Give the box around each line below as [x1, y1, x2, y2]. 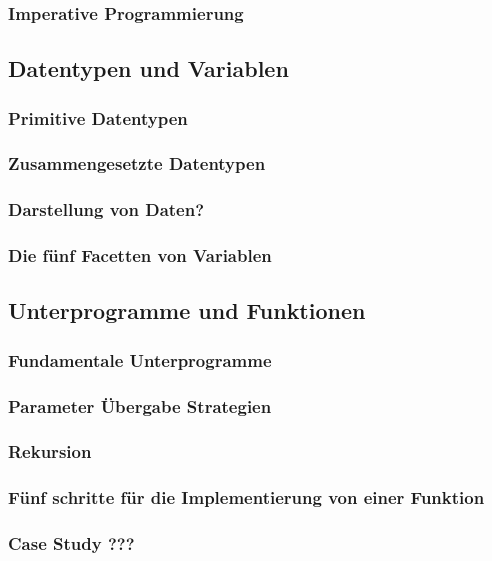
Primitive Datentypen [8, 105, 188, 130]
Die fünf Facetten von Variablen [8, 243, 272, 268]
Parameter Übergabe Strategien [8, 393, 272, 418]
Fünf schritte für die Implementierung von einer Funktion [8, 485, 485, 510]
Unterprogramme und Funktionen [8, 295, 366, 326]
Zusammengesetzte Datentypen [8, 151, 266, 176]
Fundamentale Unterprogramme [8, 347, 272, 372]
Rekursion [8, 439, 92, 464]
